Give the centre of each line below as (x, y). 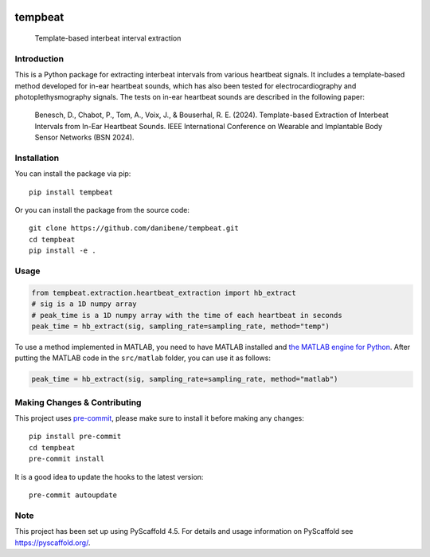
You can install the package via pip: (73, 174)
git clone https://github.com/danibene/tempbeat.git (134, 228)
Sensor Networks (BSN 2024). (84, 137)
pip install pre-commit (75, 437)
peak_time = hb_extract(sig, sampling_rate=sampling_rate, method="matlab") (185, 379)
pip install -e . (63, 251)
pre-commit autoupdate (73, 495)
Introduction (39, 58)
